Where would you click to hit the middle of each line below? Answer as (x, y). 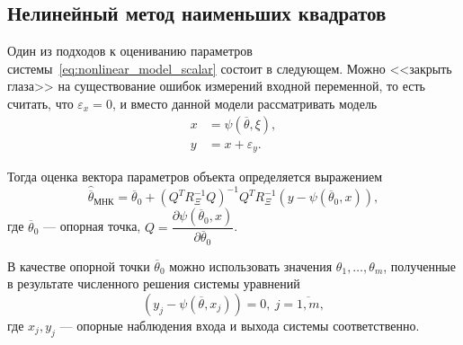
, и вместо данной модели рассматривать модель (245, 103)
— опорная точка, (92, 226)
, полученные (419, 265)
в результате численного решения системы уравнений (154, 283)
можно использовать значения (251, 265)
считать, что (40, 103)
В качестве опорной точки (79, 265)
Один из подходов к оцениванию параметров (130, 51)
